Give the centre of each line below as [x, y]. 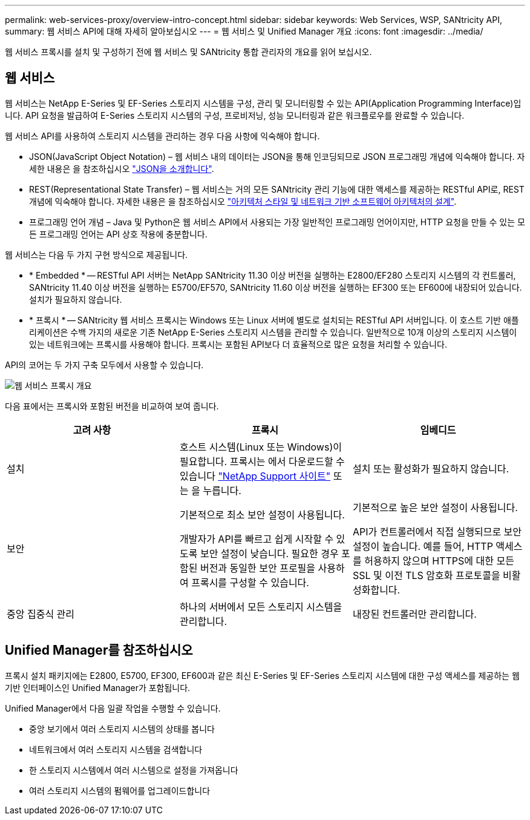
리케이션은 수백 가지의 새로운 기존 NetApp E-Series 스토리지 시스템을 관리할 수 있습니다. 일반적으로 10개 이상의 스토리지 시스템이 [273, 332]
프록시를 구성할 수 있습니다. [250, 582]
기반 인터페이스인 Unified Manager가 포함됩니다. [98, 687]
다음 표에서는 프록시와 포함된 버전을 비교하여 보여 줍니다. [112, 406]
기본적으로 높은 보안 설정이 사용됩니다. [435, 507]
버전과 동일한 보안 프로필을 [258, 568]
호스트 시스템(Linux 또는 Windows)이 [260, 447]
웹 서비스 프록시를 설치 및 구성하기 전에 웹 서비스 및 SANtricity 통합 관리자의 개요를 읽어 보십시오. [188, 52]
